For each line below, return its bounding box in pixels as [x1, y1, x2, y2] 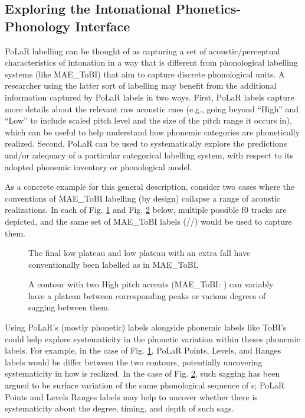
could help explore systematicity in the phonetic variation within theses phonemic [5, 332, 300, 345]
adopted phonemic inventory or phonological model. [5, 160, 192, 173]
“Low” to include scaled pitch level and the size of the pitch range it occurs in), [5, 114, 292, 127]
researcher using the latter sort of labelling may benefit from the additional [5, 79, 277, 92]
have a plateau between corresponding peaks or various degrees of [28, 289, 266, 302]
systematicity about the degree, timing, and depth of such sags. [5, 402, 234, 414]
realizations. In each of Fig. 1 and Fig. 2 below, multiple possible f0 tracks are [5, 203, 287, 216]
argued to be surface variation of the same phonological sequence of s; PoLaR [5, 379, 285, 391]
